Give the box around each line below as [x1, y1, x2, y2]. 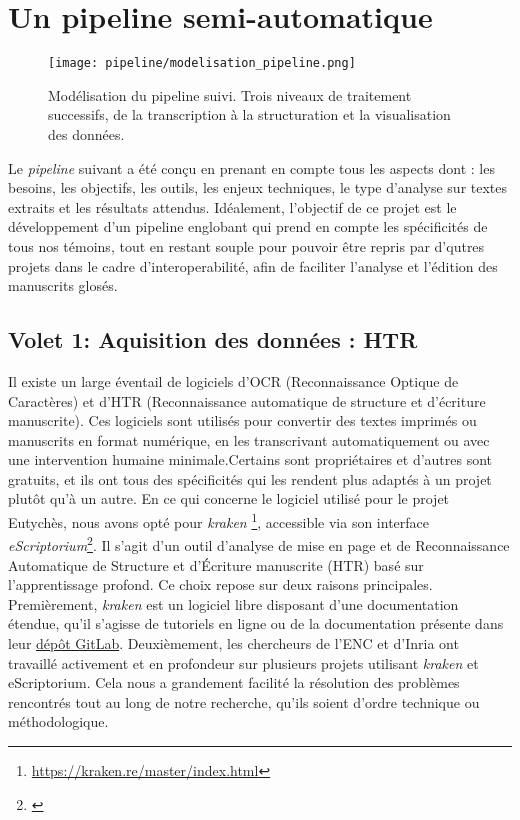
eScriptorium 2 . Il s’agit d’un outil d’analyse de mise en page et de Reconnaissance [8, 532, 510, 555]
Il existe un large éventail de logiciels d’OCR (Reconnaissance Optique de [8, 370, 459, 391]
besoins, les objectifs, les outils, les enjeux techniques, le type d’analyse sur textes [8, 177, 508, 198]
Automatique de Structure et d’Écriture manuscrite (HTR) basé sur [8, 554, 424, 575]
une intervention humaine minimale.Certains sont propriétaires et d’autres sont [8, 449, 493, 470]
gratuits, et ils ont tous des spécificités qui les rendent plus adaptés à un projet [8, 468, 492, 489]
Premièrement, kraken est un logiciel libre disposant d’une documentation [8, 593, 459, 614]
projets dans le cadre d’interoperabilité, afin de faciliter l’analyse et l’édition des [8, 255, 498, 276]
